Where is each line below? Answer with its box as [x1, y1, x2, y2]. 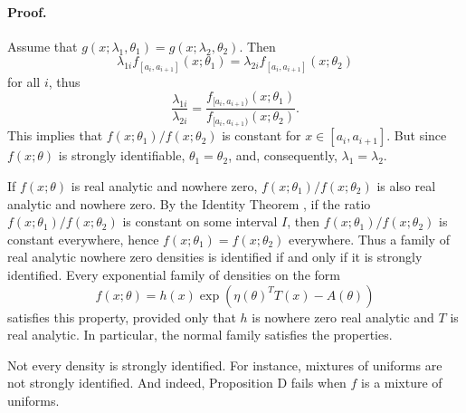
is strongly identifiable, [58, 146, 185, 165]
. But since [386, 126, 447, 145]
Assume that [7, 36, 78, 55]
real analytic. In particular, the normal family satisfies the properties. [7, 325, 393, 344]
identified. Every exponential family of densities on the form [7, 264, 340, 283]
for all [7, 72, 41, 91]
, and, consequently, [228, 146, 338, 165]
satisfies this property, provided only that [7, 307, 236, 326]
